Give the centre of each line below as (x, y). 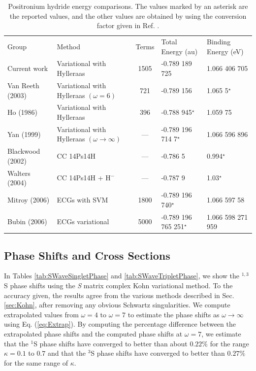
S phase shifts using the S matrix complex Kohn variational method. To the (118, 286)
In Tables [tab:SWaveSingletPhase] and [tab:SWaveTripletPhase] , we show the (122, 276)
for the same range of (36, 362)
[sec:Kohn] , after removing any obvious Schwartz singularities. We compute (117, 305)
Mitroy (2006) (29, 199)
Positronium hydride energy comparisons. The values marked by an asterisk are (128, 6)
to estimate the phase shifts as (174, 314)
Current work (28, 68)
